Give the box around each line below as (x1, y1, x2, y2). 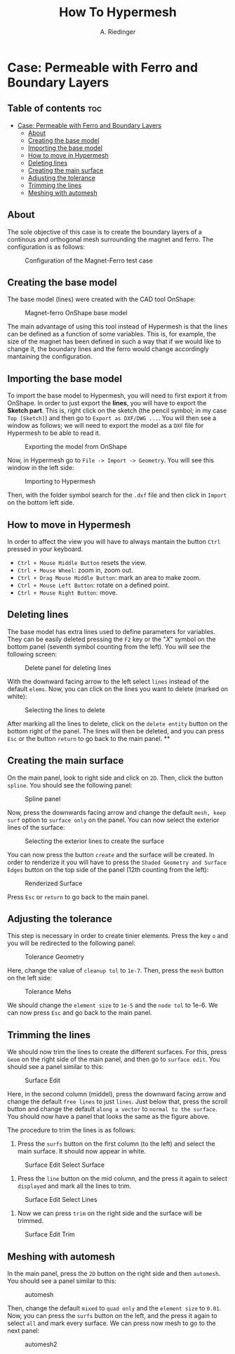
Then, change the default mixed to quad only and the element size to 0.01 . (7, 1304, 222, 1312)
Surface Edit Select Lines (25, 1196, 98, 1204)
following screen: (7, 650, 58, 658)
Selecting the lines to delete (25, 705, 105, 714)
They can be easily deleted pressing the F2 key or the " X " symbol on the (7, 635, 216, 643)
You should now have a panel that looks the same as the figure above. (7, 1113, 210, 1121)
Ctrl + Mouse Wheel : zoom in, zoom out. (17, 566, 133, 574)
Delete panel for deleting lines (25, 663, 112, 672)
